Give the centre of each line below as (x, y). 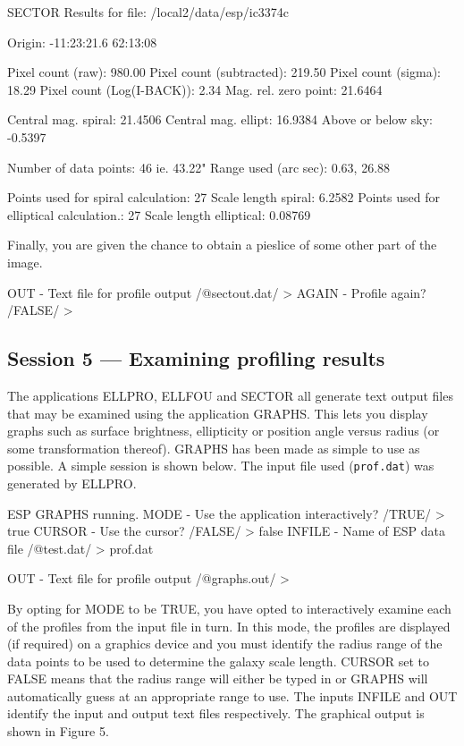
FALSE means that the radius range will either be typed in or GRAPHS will (218, 678)
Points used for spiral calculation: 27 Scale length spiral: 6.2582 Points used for (224, 197)
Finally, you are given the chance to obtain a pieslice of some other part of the (222, 245)
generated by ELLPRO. (72, 483)
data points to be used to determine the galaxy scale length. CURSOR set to (219, 661)
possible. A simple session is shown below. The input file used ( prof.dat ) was (221, 466)
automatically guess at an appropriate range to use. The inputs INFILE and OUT (232, 695)
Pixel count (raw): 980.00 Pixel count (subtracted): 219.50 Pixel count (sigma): (224, 72)
